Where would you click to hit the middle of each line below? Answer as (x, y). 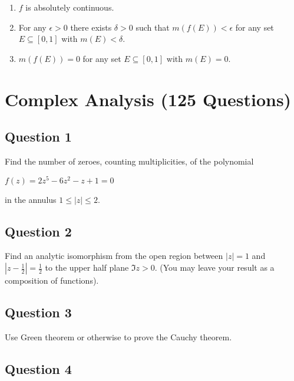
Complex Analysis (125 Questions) (148, 99)
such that (153, 27)
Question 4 (38, 368)
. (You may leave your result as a (214, 267)
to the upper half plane (87, 267)
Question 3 (38, 312)
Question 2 (38, 231)
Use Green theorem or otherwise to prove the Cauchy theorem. (118, 336)
